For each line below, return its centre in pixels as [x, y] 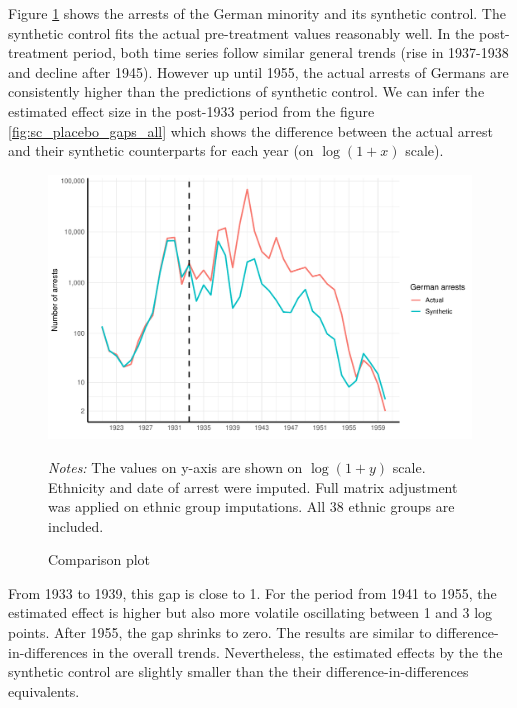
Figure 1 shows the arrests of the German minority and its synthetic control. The [257, 13]
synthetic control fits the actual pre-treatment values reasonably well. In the [241, 32]
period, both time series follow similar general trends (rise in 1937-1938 [290, 52]
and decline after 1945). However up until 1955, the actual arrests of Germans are [258, 71]
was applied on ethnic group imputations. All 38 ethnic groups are [251, 506]
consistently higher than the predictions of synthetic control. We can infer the [246, 91]
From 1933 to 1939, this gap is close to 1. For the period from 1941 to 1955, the [252, 592]
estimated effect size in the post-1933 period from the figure [191, 110]
